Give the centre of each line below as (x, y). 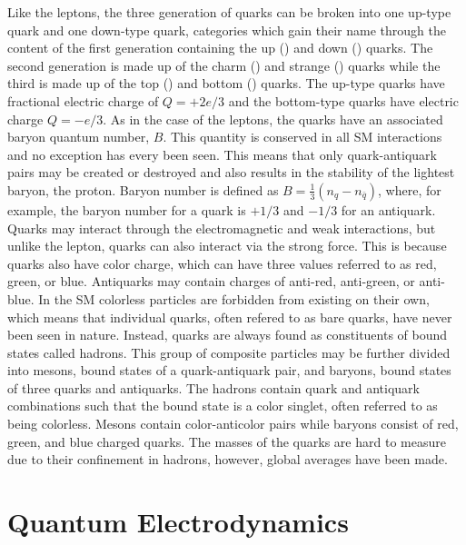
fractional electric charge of (83, 100)
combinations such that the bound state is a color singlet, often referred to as (223, 406)
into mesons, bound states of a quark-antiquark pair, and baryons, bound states (229, 370)
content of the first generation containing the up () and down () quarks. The (220, 48)
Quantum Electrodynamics (178, 522)
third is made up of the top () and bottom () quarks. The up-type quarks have (226, 83)
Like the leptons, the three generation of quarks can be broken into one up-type (229, 12)
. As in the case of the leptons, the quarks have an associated (273, 119)
